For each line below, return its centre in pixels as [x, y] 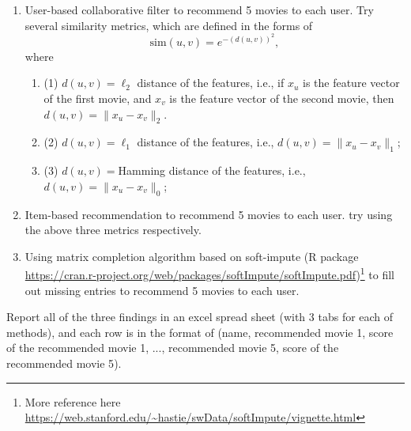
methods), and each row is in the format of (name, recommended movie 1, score [200, 332]
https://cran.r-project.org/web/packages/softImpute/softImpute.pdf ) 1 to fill [210, 273]
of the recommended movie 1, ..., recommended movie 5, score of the [173, 348]
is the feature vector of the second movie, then [282, 98]
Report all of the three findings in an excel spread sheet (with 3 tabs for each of [200, 317]
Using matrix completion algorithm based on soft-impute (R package [192, 256]
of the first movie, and [98, 98]
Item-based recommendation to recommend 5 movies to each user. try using [209, 214]
